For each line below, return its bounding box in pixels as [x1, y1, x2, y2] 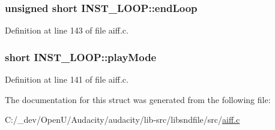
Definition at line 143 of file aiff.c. [5, 24, 128, 37]
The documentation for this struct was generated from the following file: [5, 93, 271, 105]
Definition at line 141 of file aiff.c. [5, 73, 128, 86]
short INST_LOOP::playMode [5, 49, 157, 64]
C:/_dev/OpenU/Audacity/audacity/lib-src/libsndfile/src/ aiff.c [5, 113, 240, 126]
